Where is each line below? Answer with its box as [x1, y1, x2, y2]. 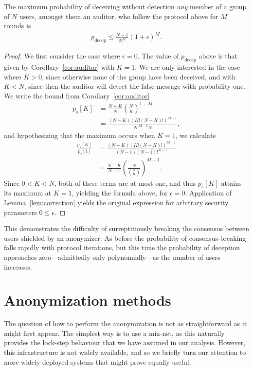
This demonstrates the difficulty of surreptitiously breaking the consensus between [4, 223, 249, 234]
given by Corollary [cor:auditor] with [4, 61, 114, 72]
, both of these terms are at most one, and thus [54, 177, 196, 188]
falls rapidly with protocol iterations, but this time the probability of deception [4, 242, 240, 253]
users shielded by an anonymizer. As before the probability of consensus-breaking [4, 233, 246, 243]
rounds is [4, 20, 31, 31]
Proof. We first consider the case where [4, 51, 120, 61]
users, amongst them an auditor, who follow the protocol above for [19, 11, 218, 21]
